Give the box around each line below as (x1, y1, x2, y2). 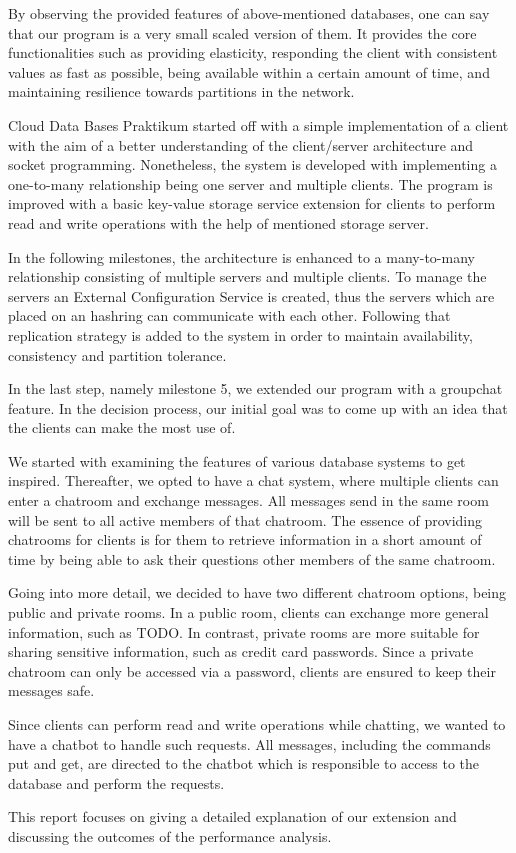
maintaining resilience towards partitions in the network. (8, 81, 355, 102)
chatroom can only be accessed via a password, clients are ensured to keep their (8, 660, 496, 681)
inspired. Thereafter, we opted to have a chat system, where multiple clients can (8, 470, 499, 491)
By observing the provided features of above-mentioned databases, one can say (8, 3, 490, 23)
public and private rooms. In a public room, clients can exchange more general (8, 602, 489, 623)
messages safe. (8, 680, 95, 701)
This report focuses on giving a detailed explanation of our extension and (8, 806, 457, 827)
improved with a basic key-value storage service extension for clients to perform (8, 193, 496, 214)
